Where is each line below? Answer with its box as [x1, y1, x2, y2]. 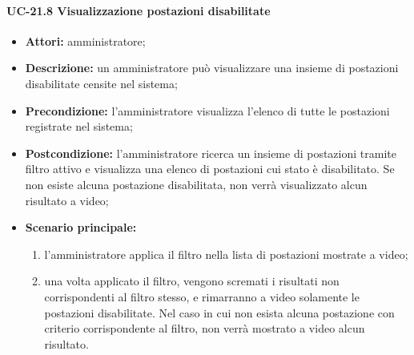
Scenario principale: [25, 219, 137, 236]
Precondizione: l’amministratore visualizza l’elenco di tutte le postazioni [25, 102, 390, 119]
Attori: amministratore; [25, 32, 146, 49]
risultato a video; [25, 192, 109, 208]
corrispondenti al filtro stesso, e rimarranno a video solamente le [44, 288, 360, 305]
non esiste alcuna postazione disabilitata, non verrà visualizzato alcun [25, 175, 368, 192]
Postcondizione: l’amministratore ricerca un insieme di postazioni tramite [25, 144, 396, 161]
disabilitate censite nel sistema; [25, 75, 178, 91]
